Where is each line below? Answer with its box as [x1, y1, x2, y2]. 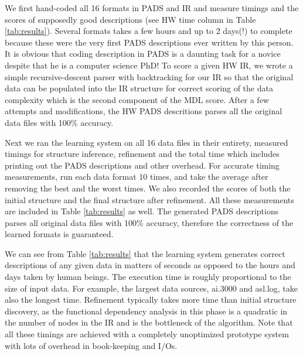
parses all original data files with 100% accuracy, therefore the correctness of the [5, 216, 294, 228]
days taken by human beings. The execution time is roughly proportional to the [5, 271, 291, 283]
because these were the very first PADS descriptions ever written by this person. [5, 36, 294, 48]
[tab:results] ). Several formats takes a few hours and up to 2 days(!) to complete [5, 25, 292, 37]
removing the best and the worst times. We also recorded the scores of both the [5, 182, 291, 194]
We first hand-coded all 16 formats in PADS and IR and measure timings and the [5, 2, 299, 13]
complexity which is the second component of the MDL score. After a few [5, 93, 269, 105]
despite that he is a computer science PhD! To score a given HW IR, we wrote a [5, 59, 293, 71]
